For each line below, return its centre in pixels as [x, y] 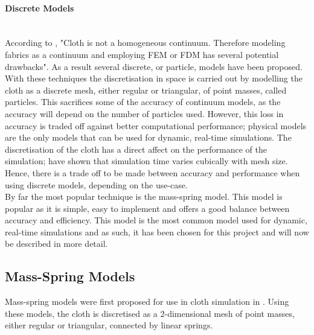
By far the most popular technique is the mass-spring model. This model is [144, 196]
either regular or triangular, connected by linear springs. [109, 325]
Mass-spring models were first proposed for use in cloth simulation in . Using [147, 301]
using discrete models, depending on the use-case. [96, 184]
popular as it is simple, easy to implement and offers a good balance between [147, 208]
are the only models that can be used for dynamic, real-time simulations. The [148, 137]
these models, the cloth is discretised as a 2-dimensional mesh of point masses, [150, 313]
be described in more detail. [56, 244]
